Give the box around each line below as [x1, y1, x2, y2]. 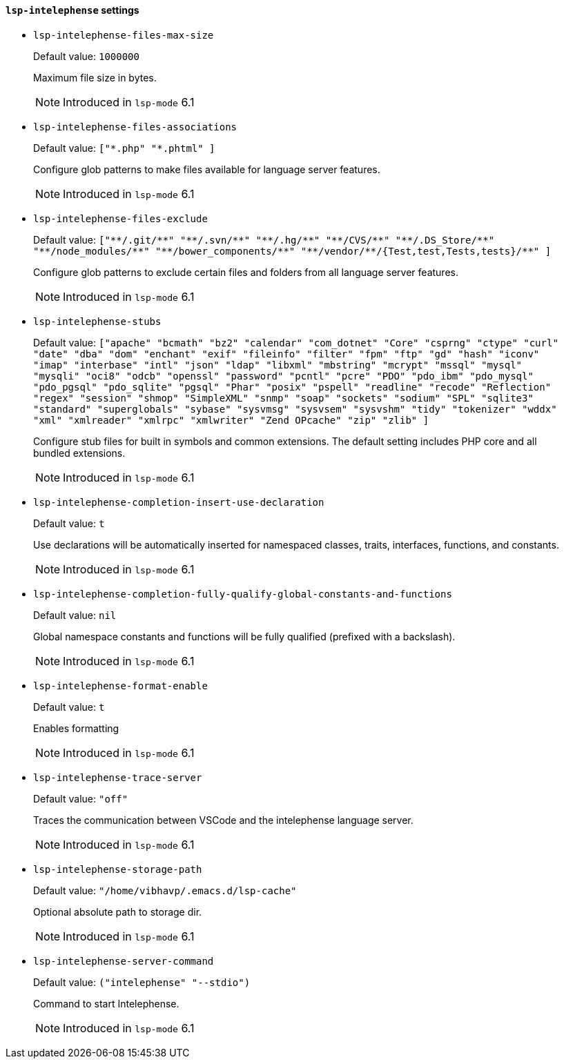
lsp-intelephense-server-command [33, 955, 214, 967]
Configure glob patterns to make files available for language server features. [33, 163, 380, 175]
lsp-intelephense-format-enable [33, 680, 208, 691]
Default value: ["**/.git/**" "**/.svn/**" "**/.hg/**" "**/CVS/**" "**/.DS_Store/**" [33, 233, 495, 246]
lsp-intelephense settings [6, 4, 139, 16]
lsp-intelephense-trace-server [33, 771, 202, 783]
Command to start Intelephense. [33, 997, 179, 1009]
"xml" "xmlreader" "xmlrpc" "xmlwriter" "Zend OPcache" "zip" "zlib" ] [33, 414, 429, 426]
